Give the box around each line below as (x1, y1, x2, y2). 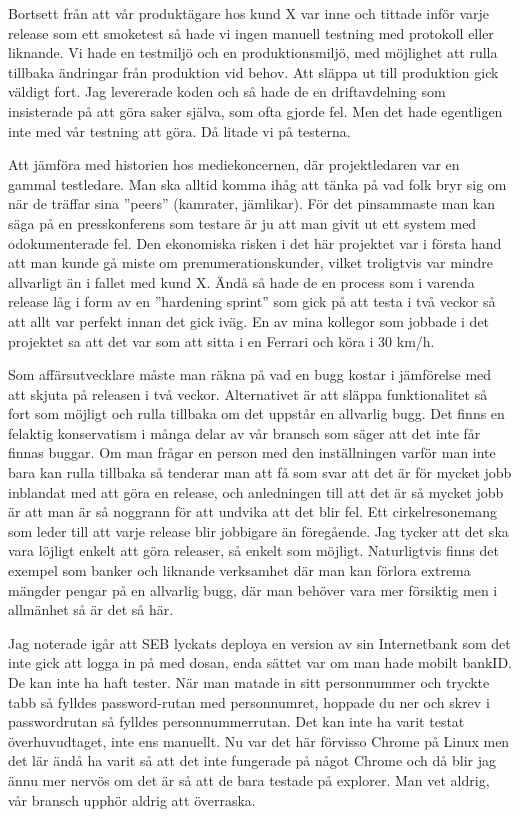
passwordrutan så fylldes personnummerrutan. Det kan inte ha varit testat (8, 711, 465, 732)
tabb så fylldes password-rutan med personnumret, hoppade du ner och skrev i (8, 691, 490, 712)
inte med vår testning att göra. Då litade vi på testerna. (8, 120, 351, 141)
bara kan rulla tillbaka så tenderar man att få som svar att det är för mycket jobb (8, 462, 512, 483)
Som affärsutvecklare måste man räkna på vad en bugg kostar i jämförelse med (8, 364, 492, 385)
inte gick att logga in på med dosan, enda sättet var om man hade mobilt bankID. (8, 652, 512, 673)
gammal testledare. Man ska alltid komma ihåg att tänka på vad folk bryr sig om (8, 173, 507, 194)
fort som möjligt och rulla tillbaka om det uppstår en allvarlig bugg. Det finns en (8, 403, 505, 424)
